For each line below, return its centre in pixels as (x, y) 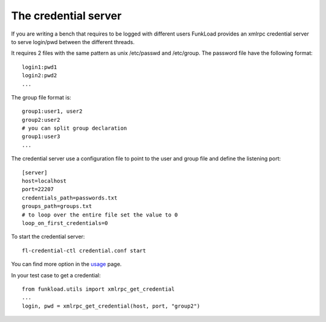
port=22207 (38, 189)
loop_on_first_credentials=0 (65, 223)
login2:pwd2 (40, 76)
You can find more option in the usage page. (66, 264)
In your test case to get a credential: (56, 275)
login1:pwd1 (40, 67)
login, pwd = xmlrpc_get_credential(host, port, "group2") (111, 306)
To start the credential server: (48, 237)
